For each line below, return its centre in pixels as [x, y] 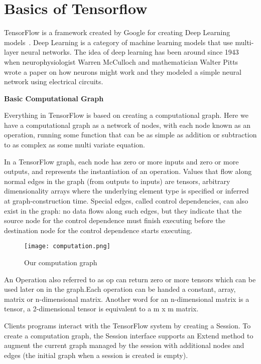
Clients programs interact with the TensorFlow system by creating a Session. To [127, 326]
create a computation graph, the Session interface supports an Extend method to [129, 335]
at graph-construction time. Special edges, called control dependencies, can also [126, 201]
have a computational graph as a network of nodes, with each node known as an [127, 125]
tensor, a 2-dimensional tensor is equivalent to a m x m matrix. [101, 309]
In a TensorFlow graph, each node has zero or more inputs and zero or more [121, 161]
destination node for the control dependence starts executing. [98, 230]
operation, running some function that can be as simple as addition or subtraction [130, 135]
